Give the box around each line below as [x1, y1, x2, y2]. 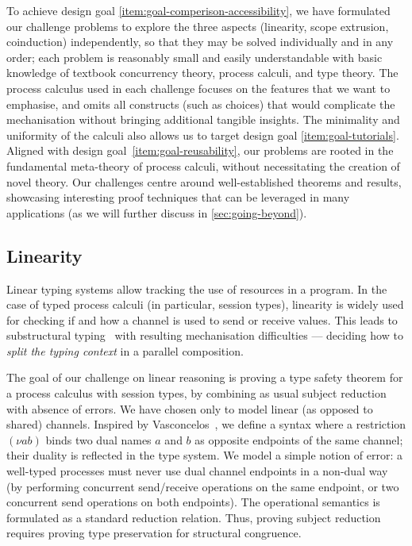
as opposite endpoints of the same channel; [194, 431, 403, 448]
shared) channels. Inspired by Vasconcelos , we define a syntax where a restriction [6, 416, 406, 433]
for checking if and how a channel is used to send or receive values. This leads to [6, 311, 398, 328]
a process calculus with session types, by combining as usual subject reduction [6, 385, 387, 402]
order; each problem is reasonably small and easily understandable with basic [6, 48, 383, 65]
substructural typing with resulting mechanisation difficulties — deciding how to [6, 327, 403, 344]
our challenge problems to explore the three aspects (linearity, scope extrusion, [6, 17, 389, 34]
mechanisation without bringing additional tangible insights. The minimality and [6, 111, 400, 128]
